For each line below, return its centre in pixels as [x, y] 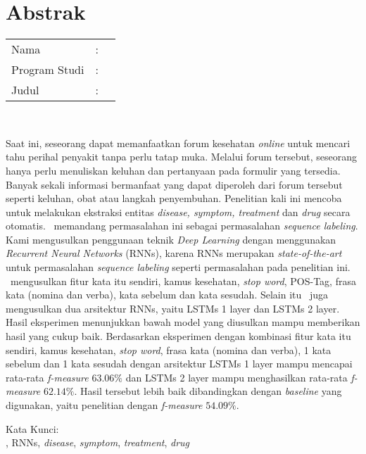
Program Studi [48, 70]
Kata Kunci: [32, 428]
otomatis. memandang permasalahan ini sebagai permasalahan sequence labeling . [182, 226]
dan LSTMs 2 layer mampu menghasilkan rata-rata [236, 377]
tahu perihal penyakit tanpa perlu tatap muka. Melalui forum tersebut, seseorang [182, 157]
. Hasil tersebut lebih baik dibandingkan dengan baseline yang [208, 391]
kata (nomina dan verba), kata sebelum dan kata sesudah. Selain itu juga [167, 295]
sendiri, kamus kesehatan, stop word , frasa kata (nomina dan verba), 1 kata [169, 349]
